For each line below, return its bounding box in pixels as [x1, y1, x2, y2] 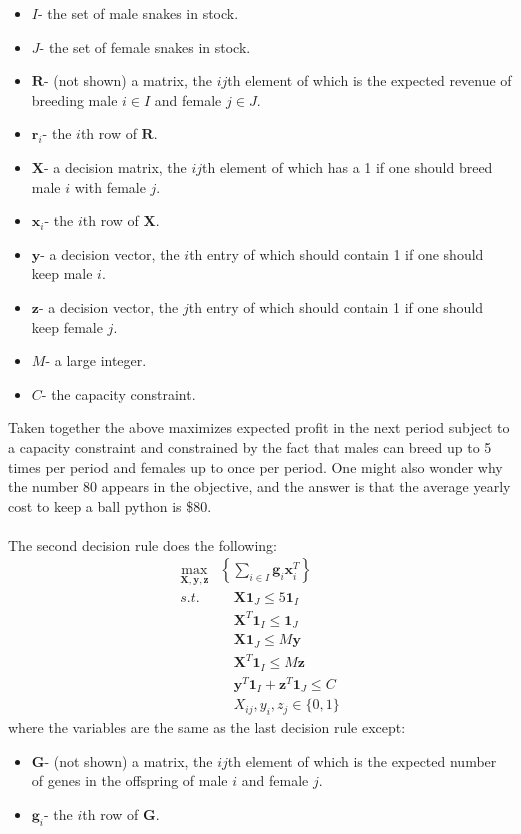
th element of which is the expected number [227, 750, 497, 771]
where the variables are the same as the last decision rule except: [8, 717, 406, 738]
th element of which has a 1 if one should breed [202, 156, 493, 177]
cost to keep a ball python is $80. [8, 495, 212, 516]
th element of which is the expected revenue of [227, 70, 512, 91]
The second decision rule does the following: [8, 534, 277, 555]
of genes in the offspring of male [31, 770, 228, 791]
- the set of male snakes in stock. [37, 3, 239, 23]
